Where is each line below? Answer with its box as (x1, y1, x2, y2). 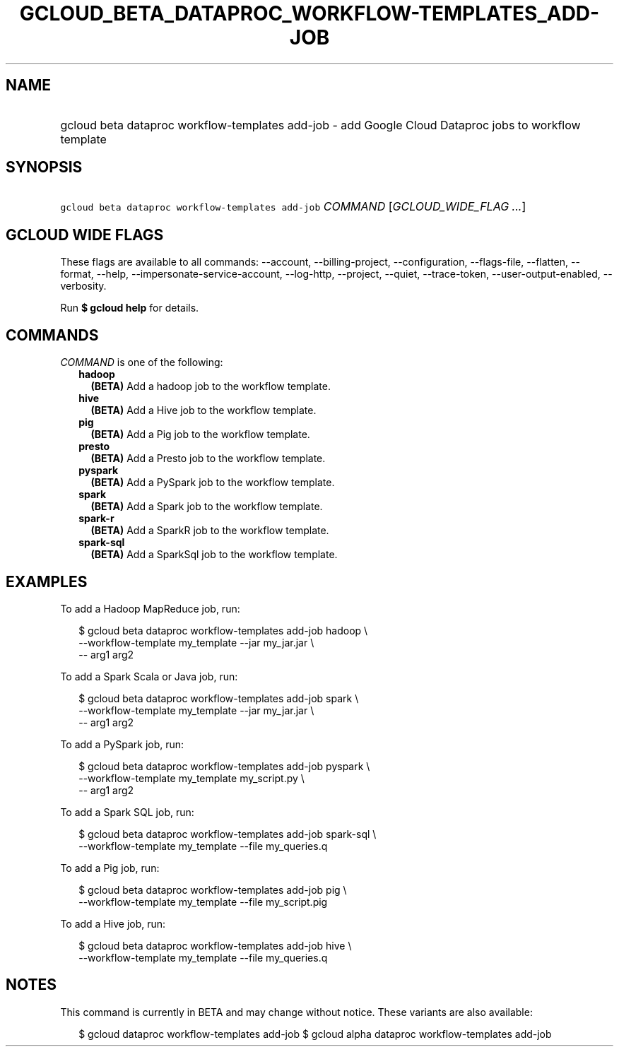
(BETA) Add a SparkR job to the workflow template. (90, 524, 329, 537)
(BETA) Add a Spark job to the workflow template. (90, 500, 323, 513)
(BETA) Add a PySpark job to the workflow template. (90, 476, 335, 489)
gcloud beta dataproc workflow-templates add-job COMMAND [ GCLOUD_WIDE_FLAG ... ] (60, 199, 526, 214)
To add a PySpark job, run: (60, 738, 184, 750)
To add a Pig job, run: (60, 861, 160, 874)
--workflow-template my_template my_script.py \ (78, 772, 305, 784)
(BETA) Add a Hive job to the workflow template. (90, 404, 317, 417)
